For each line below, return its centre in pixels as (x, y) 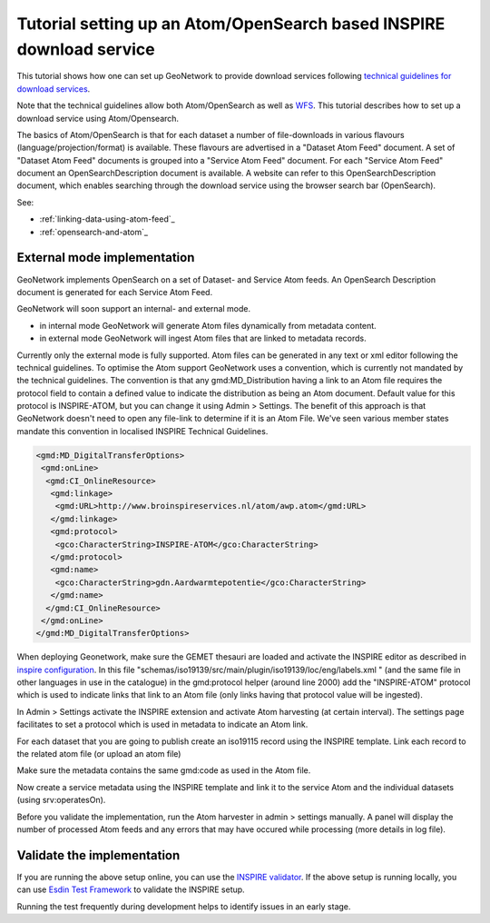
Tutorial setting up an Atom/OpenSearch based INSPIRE (231, 24)
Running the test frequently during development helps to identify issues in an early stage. (184, 906)
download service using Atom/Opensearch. (98, 118)
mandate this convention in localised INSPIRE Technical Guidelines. (142, 431)
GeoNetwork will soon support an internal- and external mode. (134, 309)
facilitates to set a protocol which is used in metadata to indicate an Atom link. (162, 725)
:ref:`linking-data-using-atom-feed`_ (108, 219)
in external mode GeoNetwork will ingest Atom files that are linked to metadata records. (203, 338)
